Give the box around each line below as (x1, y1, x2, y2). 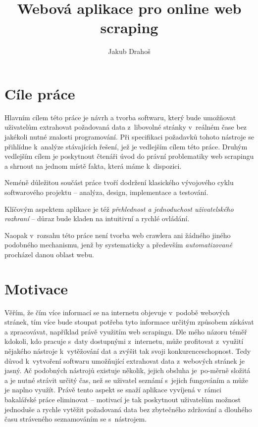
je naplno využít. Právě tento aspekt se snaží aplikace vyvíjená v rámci (4, 384, 222, 395)
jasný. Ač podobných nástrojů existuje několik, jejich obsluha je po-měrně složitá (4, 365, 251, 376)
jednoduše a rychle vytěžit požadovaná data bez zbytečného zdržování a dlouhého (4, 404, 252, 414)
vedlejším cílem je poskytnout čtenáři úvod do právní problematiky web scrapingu (4, 151, 254, 161)
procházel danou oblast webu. (4, 249, 94, 259)
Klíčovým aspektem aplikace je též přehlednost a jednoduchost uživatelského (4, 203, 234, 214)
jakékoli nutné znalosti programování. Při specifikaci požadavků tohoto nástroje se (4, 132, 254, 142)
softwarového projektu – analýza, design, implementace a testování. (4, 187, 208, 197)
